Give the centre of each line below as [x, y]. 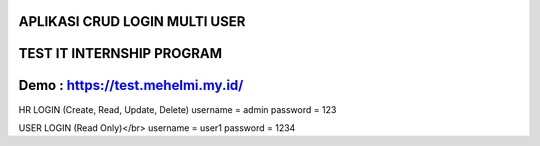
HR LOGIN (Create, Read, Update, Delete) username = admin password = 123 [177, 109]
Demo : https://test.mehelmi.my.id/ [131, 85]
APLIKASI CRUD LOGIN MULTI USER [132, 21]
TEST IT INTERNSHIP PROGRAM [120, 53]
